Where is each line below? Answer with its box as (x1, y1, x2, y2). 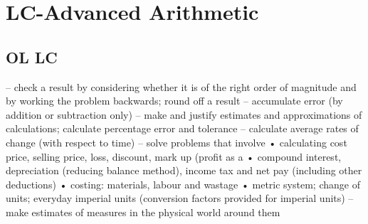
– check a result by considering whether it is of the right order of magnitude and (6, 79, 357, 94)
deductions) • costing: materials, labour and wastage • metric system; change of (6, 176, 360, 191)
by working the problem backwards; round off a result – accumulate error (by (6, 93, 343, 108)
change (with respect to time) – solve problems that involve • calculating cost (6, 134, 347, 149)
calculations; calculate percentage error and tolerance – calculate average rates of (6, 121, 359, 136)
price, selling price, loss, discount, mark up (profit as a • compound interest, (6, 149, 342, 164)
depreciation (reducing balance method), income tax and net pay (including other (6, 163, 362, 178)
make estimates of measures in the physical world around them (6, 204, 280, 219)
